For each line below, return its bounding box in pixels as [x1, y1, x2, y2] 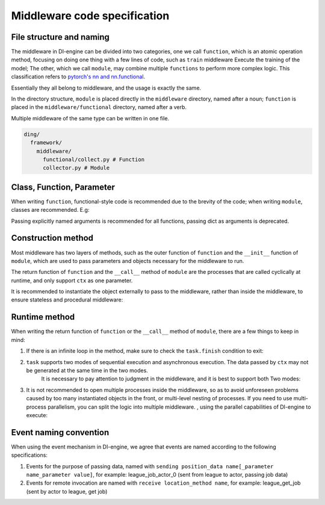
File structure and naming [11, 32, 110, 42]
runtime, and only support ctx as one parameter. [11, 277, 133, 284]
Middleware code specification [11, 9, 170, 22]
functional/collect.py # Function [43, 156, 144, 163]
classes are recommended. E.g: [11, 206, 90, 214]
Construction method [11, 233, 93, 243]
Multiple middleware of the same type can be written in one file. [11, 114, 170, 122]
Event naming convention [11, 427, 110, 438]
